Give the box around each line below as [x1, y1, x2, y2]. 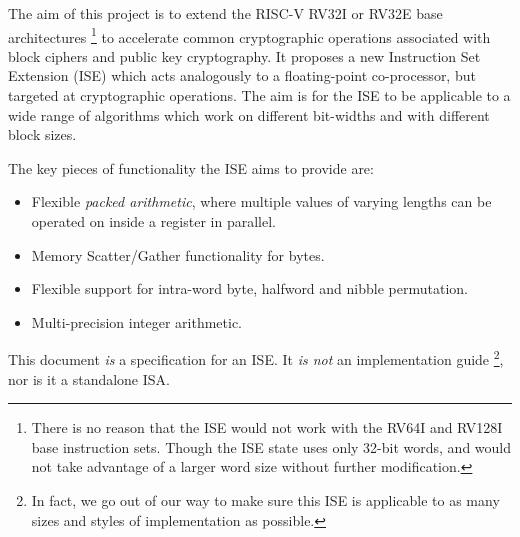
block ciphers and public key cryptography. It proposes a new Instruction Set [8, 45, 481, 66]
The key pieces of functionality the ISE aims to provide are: [8, 157, 374, 178]
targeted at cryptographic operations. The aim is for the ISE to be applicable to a [8, 85, 511, 106]
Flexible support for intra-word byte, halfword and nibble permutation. [31, 278, 468, 299]
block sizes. [8, 124, 77, 145]
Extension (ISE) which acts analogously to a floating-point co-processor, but [8, 65, 476, 86]
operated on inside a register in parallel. [31, 211, 276, 231]
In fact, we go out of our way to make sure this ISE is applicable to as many [31, 490, 500, 510]
